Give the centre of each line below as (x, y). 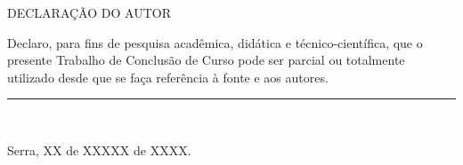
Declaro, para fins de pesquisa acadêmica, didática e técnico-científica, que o (215, 42)
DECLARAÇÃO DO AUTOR (89, 12)
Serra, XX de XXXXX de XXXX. (99, 149)
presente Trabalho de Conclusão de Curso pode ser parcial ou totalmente (206, 60)
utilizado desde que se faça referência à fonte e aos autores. (168, 77)
